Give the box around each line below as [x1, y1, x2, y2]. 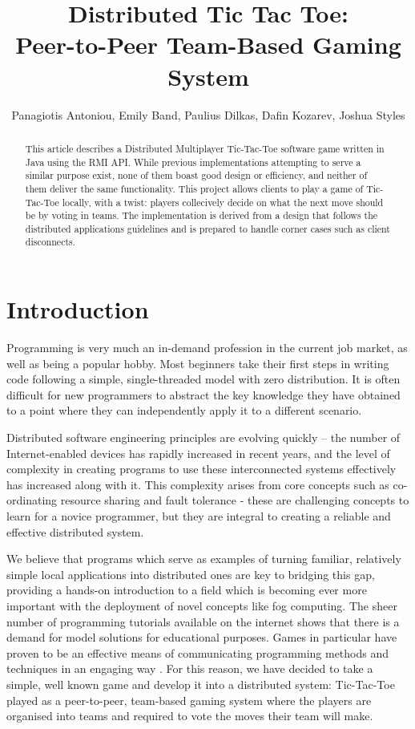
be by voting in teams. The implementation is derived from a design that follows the [25, 209, 378, 222]
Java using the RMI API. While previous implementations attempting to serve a [25, 155, 361, 168]
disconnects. [25, 235, 76, 249]
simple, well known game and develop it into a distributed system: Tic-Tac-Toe [6, 675, 395, 692]
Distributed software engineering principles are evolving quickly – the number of [6, 429, 401, 446]
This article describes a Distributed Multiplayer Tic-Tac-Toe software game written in [25, 141, 385, 155]
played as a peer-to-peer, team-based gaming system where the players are [6, 691, 372, 708]
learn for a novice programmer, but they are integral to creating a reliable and [6, 508, 391, 524]
